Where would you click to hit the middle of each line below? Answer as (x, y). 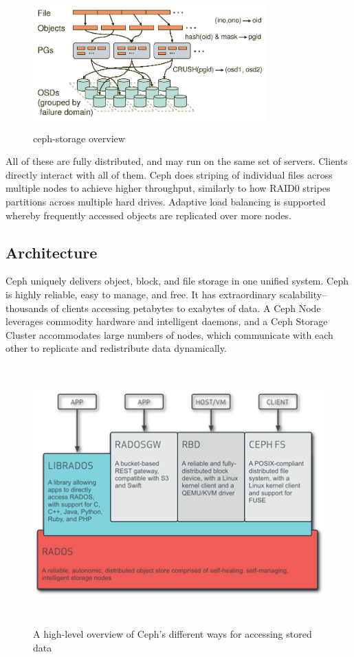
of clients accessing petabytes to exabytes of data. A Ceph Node (186, 308)
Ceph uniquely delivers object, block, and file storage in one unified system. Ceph (177, 281)
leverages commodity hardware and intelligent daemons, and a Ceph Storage (167, 321)
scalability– (303, 294)
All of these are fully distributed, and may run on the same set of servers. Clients (177, 161)
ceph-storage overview (79, 138)
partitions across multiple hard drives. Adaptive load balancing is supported (166, 201)
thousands (27, 308)
